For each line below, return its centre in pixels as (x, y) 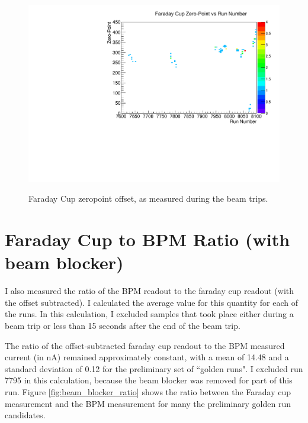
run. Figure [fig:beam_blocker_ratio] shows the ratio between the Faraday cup (148, 391)
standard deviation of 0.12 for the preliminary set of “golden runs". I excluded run (154, 368)
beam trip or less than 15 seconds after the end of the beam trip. (123, 325)
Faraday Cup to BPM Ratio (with (147, 239)
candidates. (25, 415)
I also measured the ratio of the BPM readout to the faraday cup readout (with (150, 291)
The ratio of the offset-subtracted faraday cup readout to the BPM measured (145, 345)
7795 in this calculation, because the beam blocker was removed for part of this (149, 380)
